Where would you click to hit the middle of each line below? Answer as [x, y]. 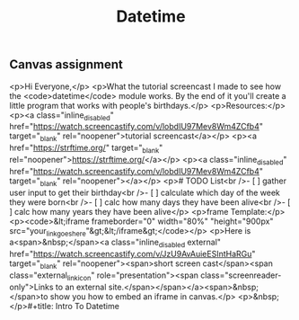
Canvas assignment [66, 65]
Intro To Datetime [87, 306]
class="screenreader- [241, 275]
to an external [81, 287]
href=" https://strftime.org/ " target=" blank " [86, 148]
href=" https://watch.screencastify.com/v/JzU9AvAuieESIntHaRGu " [132, 254]
